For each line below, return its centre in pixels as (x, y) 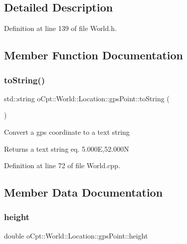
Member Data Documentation (84, 192)
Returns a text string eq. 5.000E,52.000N (67, 148)
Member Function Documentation (94, 55)
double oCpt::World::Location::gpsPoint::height (76, 235)
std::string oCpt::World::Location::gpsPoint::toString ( (87, 98)
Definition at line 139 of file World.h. (60, 28)
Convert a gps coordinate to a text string (67, 131)
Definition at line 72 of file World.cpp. (62, 165)
